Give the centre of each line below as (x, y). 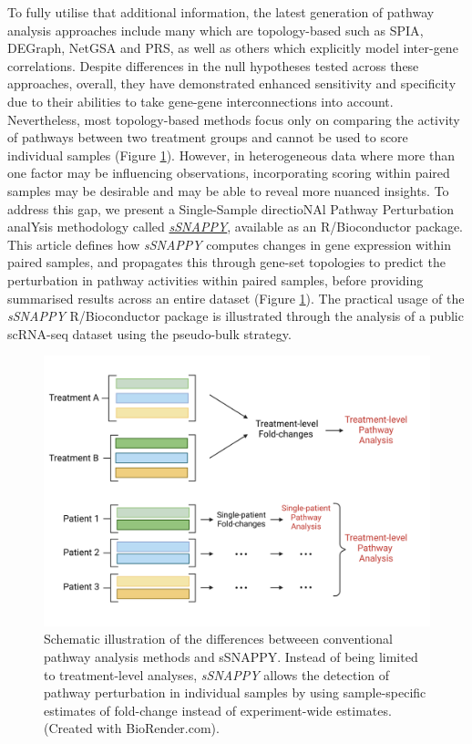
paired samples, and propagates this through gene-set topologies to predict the (226, 262)
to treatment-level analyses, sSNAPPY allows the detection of (217, 674)
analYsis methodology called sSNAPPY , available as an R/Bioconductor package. (236, 227)
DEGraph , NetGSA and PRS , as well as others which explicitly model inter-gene (233, 48)
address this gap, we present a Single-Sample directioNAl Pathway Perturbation (231, 208)
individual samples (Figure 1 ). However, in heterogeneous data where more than (231, 155)
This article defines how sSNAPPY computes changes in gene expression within (230, 244)
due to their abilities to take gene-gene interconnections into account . (200, 101)
